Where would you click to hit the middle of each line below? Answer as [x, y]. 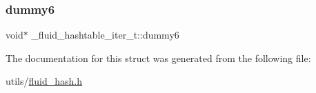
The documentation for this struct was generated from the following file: [158, 58]
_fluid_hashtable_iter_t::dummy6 [105, 35]
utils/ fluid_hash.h [44, 81]
